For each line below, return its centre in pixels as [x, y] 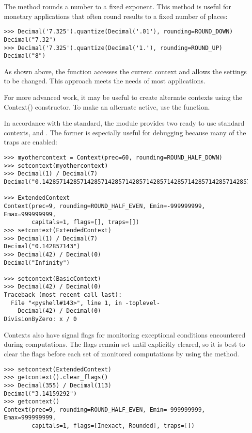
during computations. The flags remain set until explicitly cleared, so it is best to [125, 344]
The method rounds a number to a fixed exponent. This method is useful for [118, 6]
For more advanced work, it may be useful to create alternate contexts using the [123, 97]
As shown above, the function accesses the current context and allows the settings [126, 71]
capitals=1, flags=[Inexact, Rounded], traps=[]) [113, 426]
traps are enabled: [31, 142]
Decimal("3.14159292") [40, 393]
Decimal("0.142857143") [42, 247]
